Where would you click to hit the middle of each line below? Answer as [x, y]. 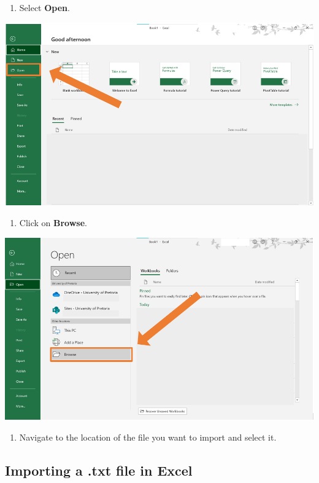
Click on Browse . [53, 222]
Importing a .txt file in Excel [99, 470]
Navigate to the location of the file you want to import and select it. [148, 437]
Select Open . [44, 7]
